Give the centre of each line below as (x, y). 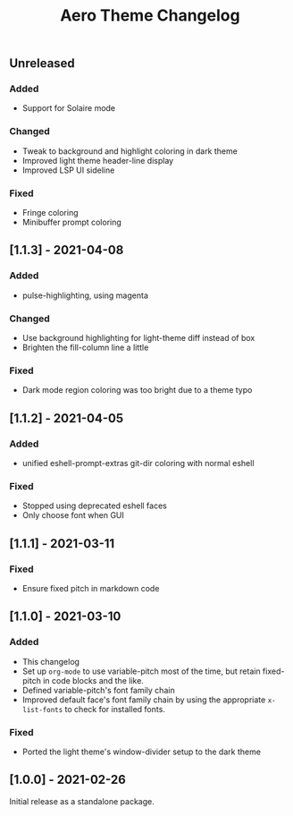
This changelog (51, 661)
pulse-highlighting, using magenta (85, 295)
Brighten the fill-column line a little (85, 348)
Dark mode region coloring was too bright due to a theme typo (137, 390)
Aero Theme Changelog (150, 16)
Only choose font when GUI (73, 515)
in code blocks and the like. (94, 680)
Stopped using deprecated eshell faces (94, 506)
